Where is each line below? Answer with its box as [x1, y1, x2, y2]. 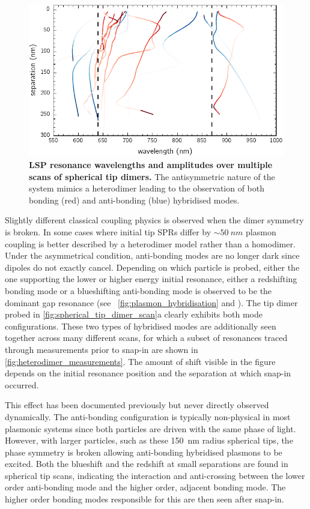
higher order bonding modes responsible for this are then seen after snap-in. [5, 493, 284, 505]
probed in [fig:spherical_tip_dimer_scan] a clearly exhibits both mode [5, 308, 263, 321]
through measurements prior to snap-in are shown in [5, 343, 198, 355]
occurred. [5, 378, 39, 391]
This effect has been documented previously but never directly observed [5, 399, 269, 411]
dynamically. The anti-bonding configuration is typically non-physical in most [5, 410, 291, 423]
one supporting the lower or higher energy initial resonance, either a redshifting [5, 273, 297, 285]
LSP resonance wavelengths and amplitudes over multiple [29, 158, 273, 171]
